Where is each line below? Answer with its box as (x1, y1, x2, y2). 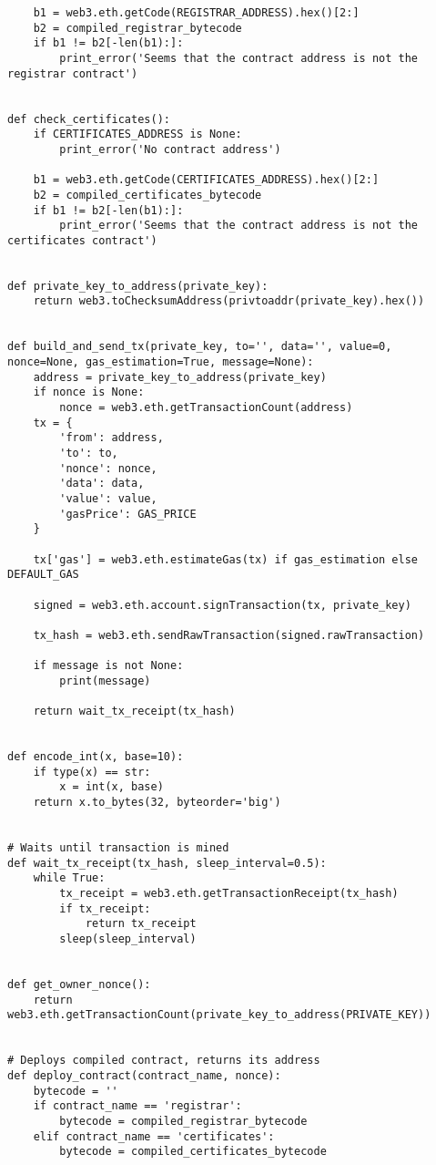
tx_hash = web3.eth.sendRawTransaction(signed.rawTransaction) (33, 628, 425, 642)
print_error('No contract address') (59, 142, 281, 156)
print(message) (59, 674, 151, 687)
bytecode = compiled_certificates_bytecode (59, 1145, 327, 1159)
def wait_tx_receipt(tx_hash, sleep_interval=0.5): (7, 856, 327, 870)
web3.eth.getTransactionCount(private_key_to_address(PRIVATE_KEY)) (7, 1008, 431, 1022)
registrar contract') (7, 67, 138, 80)
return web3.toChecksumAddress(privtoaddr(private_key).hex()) (33, 294, 425, 308)
